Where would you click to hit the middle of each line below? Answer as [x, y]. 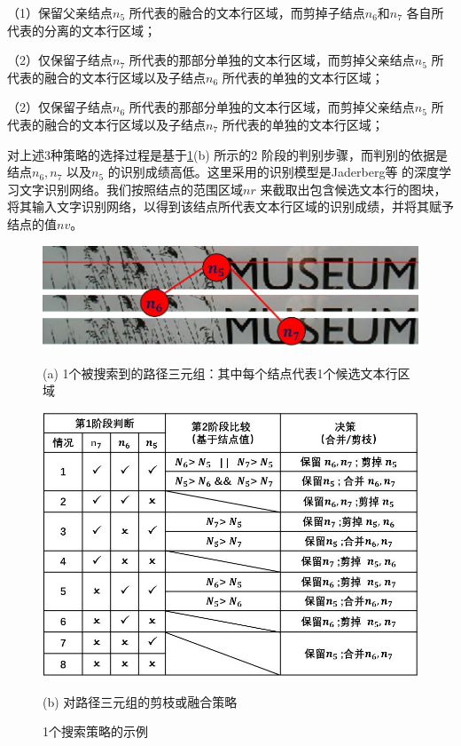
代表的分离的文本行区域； [82, 30]
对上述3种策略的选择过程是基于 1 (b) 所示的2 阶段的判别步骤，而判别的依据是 [227, 154]
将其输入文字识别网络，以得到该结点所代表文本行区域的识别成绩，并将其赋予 [230, 206]
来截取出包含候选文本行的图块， [353, 189]
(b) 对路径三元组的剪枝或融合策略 [140, 701]
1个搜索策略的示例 [95, 731]
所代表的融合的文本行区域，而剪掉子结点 [247, 12]
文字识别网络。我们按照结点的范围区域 [131, 189]
